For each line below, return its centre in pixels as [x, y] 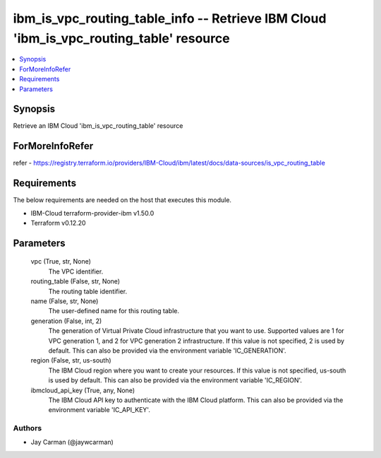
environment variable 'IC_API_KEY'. [99, 410]
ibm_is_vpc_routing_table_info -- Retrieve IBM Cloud [170, 18]
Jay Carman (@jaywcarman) [72, 442]
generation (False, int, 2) [66, 321]
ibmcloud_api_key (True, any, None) [83, 390]
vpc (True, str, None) [61, 262]
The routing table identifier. [87, 291]
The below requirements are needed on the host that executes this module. [122, 200]
